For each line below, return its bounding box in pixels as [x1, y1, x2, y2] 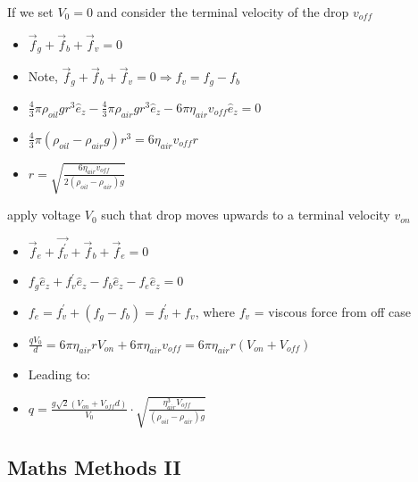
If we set [7, 3, 54, 21]
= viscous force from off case [254, 302, 412, 320]
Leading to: [28, 365, 91, 384]
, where [195, 302, 236, 320]
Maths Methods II [7, 453, 181, 480]
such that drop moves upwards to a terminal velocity [101, 205, 390, 224]
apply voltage [7, 205, 81, 224]
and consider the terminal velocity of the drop [96, 3, 349, 21]
